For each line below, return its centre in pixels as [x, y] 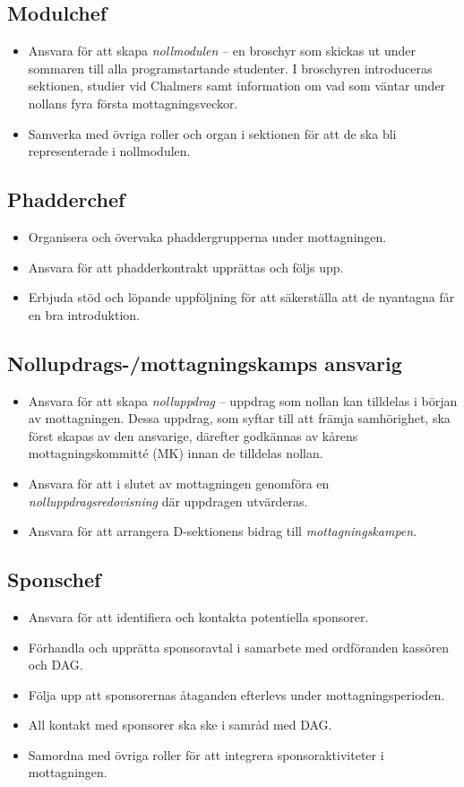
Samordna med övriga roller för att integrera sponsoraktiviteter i [206, 754]
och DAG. [56, 665]
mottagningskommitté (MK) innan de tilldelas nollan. [176, 453]
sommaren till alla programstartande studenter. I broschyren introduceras [230, 68]
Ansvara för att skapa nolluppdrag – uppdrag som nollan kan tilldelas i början [243, 400]
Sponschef [54, 579]
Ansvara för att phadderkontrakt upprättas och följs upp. [186, 267]
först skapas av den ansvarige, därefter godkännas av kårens [193, 435]
